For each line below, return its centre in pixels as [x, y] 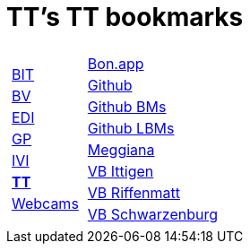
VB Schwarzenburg [153, 214]
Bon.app [116, 63]
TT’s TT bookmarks [125, 17]
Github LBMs [131, 128]
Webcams [45, 203]
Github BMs [127, 106]
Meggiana [121, 149]
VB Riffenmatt [134, 192]
